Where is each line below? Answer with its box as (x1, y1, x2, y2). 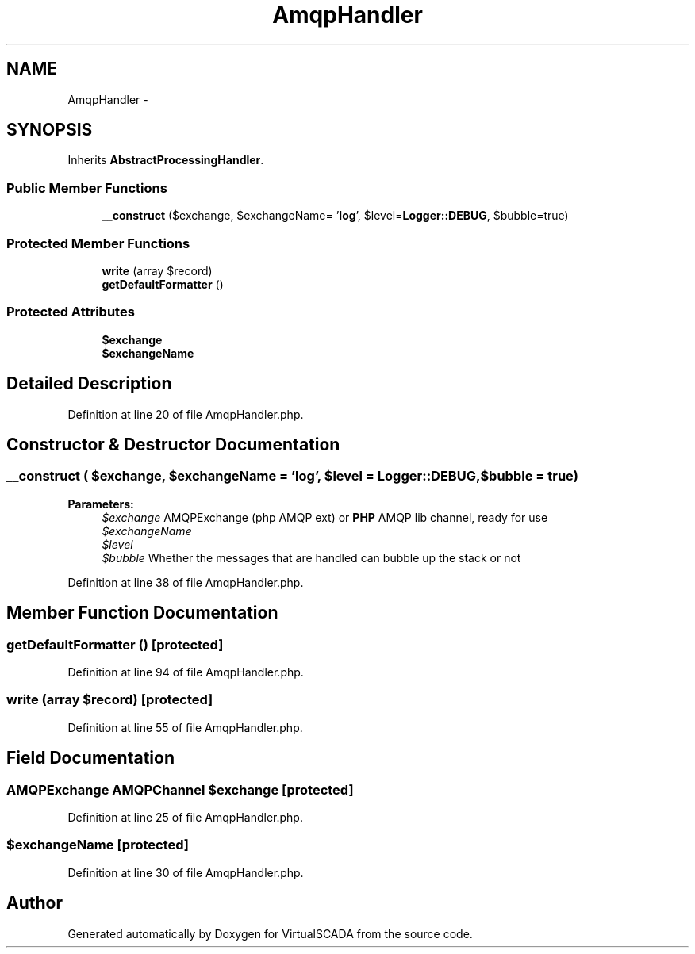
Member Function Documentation (6, 603, 278, 623)
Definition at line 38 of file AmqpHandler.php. (67, 575, 304, 589)
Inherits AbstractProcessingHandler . (67, 153, 264, 167)
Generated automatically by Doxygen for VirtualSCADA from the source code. (67, 926, 473, 941)
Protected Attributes (6, 304, 135, 320)
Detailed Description (6, 374, 172, 394)
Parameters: (67, 496, 134, 511)
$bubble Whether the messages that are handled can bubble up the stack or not (102, 550, 521, 565)
